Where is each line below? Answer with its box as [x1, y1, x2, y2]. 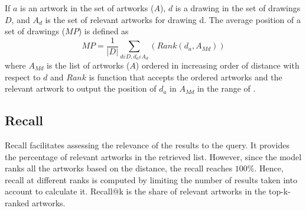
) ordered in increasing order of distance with [135, 59, 300, 71]
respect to [5, 70, 41, 83]
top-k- [268, 185, 291, 197]
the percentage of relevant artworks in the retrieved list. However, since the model [5, 150, 302, 163]
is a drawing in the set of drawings [175, 2, 301, 14]
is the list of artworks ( [47, 59, 130, 71]
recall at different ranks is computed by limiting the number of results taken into [5, 173, 298, 186]
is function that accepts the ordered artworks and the [89, 70, 282, 83]
